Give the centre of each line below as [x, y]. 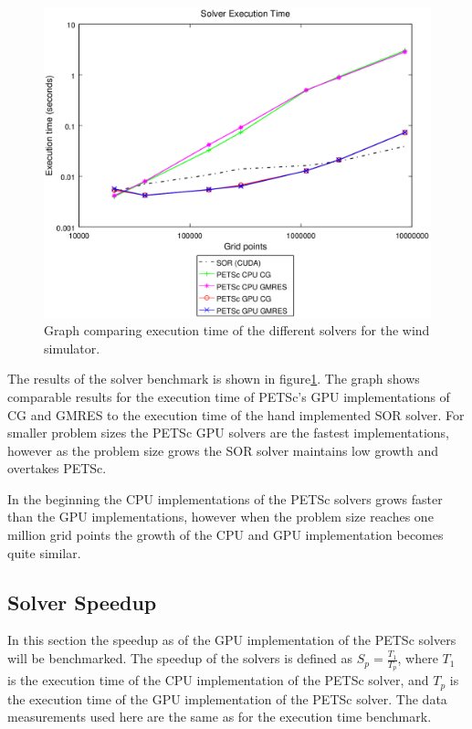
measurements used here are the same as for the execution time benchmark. [220, 717]
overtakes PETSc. [57, 468]
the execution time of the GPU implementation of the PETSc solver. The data [227, 698]
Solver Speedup [82, 602]
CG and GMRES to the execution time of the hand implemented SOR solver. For [236, 414]
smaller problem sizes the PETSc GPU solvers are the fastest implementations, [229, 433]
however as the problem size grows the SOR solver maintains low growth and [223, 450]
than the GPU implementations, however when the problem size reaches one [220, 517]
